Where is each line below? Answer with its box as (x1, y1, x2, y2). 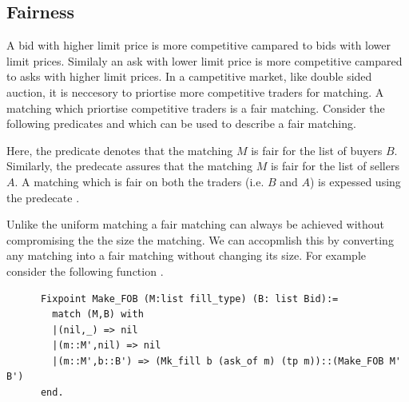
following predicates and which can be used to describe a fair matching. (6, 115, 356, 132)
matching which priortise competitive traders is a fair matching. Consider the (6, 99, 385, 116)
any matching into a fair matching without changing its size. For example (6, 247, 366, 264)
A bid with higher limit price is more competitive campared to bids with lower (6, 37, 391, 54)
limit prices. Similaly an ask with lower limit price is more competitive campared (6, 52, 403, 69)
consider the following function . (6, 262, 164, 279)
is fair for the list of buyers (251, 141, 383, 158)
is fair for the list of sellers (270, 157, 399, 174)
